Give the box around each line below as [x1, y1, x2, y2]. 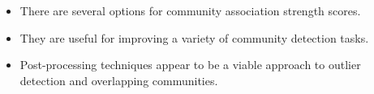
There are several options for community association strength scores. [19, 2, 361, 18]
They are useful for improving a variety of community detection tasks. [19, 29, 369, 46]
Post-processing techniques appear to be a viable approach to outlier [19, 56, 361, 73]
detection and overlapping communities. [19, 72, 218, 88]
